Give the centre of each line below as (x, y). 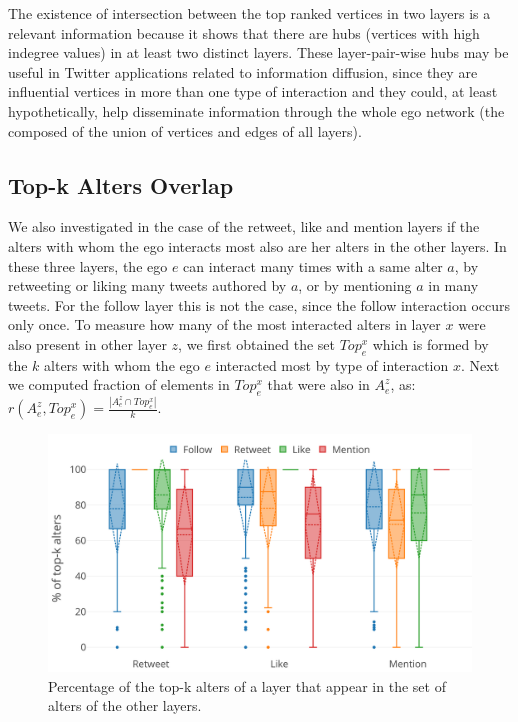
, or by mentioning (355, 285)
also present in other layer (87, 343)
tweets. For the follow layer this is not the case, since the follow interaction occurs (259, 304)
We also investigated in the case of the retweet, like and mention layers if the (244, 226)
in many (453, 285)
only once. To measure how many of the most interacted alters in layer (224, 324)
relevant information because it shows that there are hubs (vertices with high (244, 32)
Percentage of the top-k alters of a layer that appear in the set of (247, 685)
